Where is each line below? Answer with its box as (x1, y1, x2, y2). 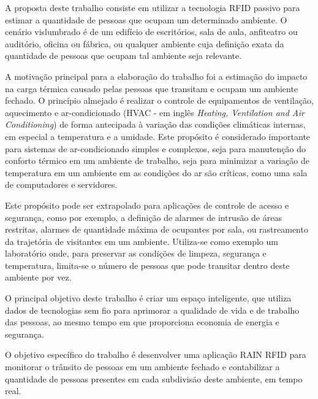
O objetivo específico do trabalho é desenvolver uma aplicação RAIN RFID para (5, 348, 306, 361)
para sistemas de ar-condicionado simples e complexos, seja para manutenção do (5, 142, 306, 155)
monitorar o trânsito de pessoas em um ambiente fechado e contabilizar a (5, 360, 280, 373)
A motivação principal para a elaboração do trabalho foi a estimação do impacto (5, 69, 308, 82)
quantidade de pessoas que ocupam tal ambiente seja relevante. (5, 49, 242, 62)
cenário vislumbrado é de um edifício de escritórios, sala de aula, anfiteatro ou (5, 25, 298, 38)
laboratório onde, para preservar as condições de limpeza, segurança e (5, 247, 267, 260)
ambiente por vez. (5, 271, 72, 284)
